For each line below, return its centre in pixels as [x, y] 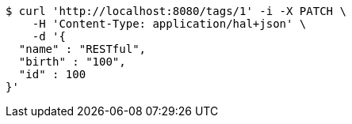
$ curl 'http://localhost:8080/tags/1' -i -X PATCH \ [176, 11]
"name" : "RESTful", [82, 49]
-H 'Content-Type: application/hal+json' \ [169, 24]
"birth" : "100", [72, 62]
